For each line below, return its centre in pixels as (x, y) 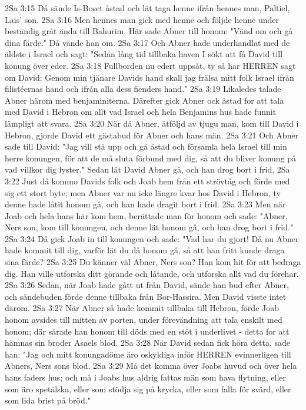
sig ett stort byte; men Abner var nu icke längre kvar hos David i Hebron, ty (143, 192)
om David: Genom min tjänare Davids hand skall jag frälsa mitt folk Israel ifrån (149, 77)
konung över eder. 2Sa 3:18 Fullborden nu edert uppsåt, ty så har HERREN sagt (150, 65)
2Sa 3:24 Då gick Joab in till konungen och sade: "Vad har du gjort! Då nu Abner (152, 238)
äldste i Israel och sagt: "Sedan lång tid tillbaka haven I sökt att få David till (144, 54)
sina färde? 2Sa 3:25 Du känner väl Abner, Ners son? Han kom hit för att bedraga (153, 262)
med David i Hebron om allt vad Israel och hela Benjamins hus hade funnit (141, 112)
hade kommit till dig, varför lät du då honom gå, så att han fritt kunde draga (145, 250)
